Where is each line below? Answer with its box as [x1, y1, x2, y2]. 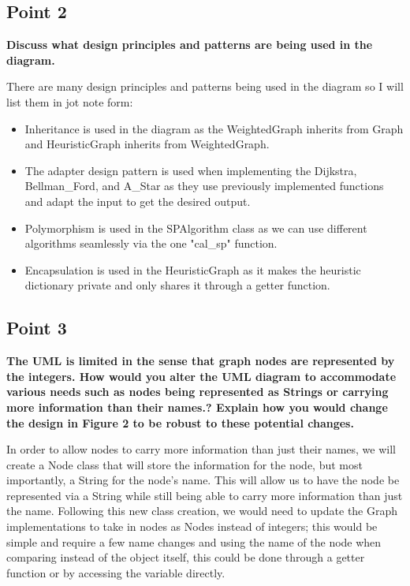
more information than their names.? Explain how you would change [6, 398, 388, 415]
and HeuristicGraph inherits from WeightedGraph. [24, 136, 270, 152]
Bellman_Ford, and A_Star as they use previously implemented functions [24, 177, 384, 194]
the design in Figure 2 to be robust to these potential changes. [6, 414, 354, 431]
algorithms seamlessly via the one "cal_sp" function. [24, 235, 278, 252]
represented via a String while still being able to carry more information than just [6, 487, 403, 503]
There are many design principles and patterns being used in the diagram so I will [6, 78, 404, 95]
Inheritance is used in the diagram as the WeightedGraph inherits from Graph [24, 120, 404, 136]
